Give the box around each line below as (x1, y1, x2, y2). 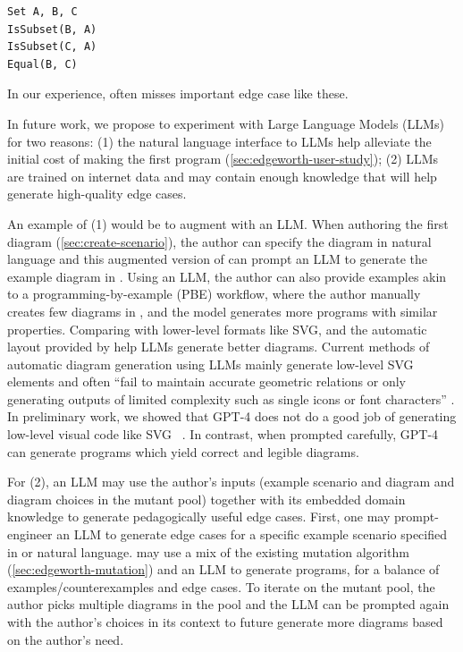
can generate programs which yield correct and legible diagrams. (7, 442, 359, 461)
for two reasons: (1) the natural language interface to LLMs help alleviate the (7, 131, 432, 150)
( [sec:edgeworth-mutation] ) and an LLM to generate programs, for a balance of (7, 560, 440, 579)
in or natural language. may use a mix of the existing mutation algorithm (7, 542, 409, 561)
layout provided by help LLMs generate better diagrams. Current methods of (7, 337, 430, 356)
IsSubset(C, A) (7, 40, 97, 54)
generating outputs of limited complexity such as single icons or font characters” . (7, 389, 455, 408)
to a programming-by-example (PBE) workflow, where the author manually (7, 284, 421, 303)
